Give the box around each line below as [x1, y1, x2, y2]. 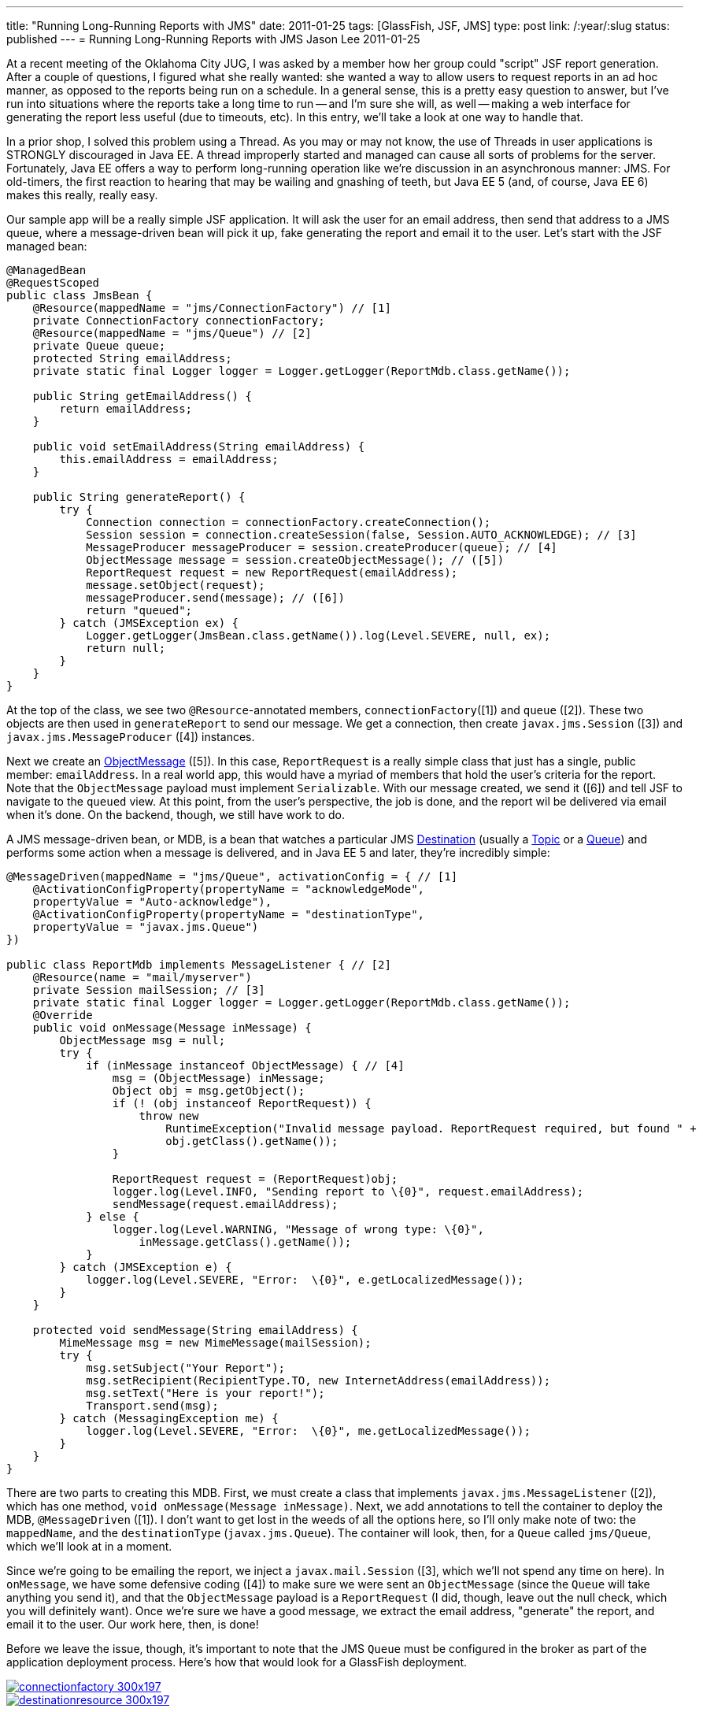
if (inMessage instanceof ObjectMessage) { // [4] [86, 1059, 405, 1072]
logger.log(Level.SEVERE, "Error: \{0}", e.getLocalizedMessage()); [86, 1273, 524, 1286]
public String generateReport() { [32, 491, 246, 503]
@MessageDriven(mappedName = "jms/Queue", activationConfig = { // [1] [6, 870, 458, 883]
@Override [32, 1009, 93, 1021]
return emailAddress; [59, 402, 193, 415]
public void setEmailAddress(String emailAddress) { [32, 440, 365, 453]
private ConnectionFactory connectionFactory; [32, 314, 325, 327]
